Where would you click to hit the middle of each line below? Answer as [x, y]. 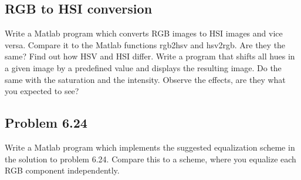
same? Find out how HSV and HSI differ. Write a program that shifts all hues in [150, 56]
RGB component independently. [62, 170]
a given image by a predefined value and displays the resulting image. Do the [143, 67]
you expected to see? [42, 91]
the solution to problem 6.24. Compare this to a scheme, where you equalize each [150, 159]
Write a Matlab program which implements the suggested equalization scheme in [150, 147]
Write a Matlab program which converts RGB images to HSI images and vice [144, 33]
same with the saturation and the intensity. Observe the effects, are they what [145, 79]
